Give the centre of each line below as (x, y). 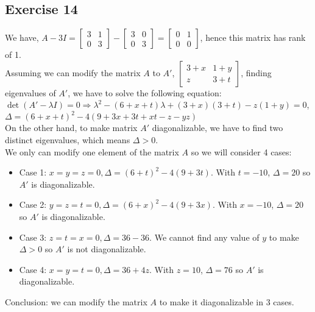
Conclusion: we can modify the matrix (76, 302)
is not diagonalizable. (107, 249)
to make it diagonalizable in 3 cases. (227, 302)
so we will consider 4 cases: (241, 151)
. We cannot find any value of (204, 237)
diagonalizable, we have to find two (218, 128)
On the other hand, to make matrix (71, 128)
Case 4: (33, 269)
